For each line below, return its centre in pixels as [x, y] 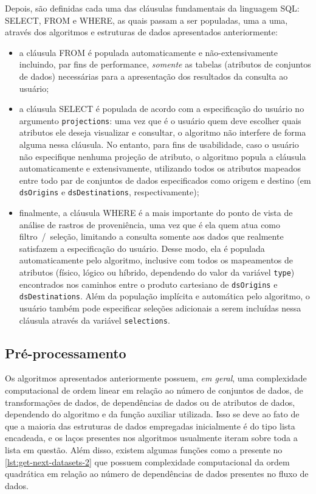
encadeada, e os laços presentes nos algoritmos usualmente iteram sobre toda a [151, 438]
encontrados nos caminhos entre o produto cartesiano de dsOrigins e [148, 284]
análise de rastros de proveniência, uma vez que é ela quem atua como [150, 224]
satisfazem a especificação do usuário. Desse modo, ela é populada [142, 248]
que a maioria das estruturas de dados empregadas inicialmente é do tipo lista [150, 426]
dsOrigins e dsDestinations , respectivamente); [109, 192]
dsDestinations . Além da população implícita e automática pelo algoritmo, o [164, 296]
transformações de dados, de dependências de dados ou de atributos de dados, [150, 402]
